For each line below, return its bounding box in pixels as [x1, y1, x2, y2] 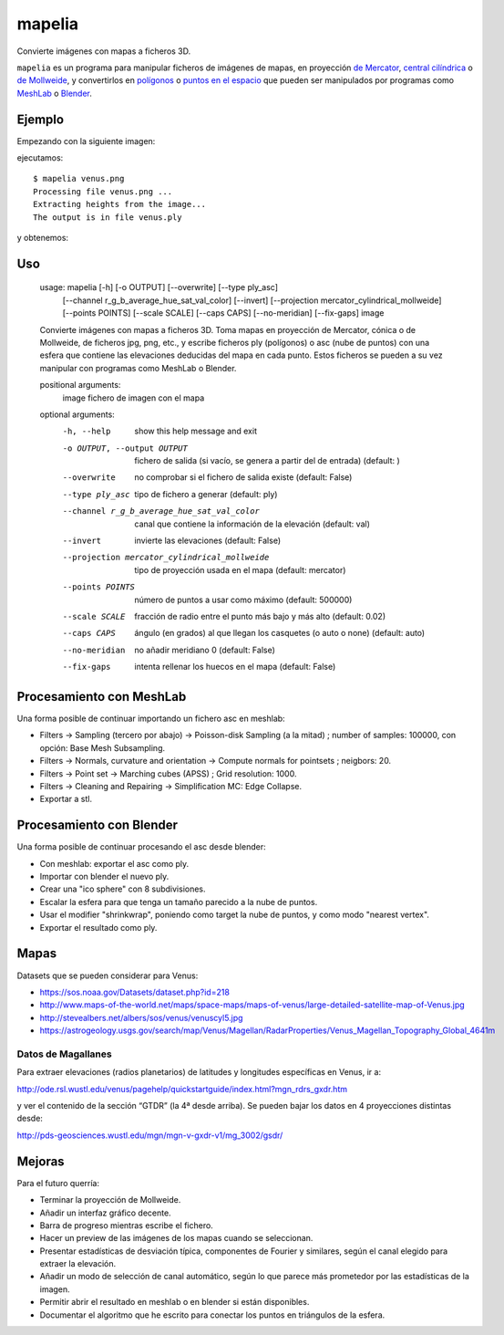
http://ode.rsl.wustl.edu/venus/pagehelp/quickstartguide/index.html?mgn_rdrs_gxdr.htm [16, 1083, 348, 1094]
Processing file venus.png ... [33, 186, 173, 196]
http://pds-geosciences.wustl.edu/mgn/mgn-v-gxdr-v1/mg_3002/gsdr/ [16, 1130, 283, 1141]
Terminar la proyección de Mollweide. [39, 1194, 181, 1205]
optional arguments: [39, 409, 116, 420]
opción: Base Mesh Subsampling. [39, 742, 166, 753]
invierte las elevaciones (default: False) [134, 535, 282, 547]
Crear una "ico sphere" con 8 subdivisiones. [39, 883, 206, 894]
